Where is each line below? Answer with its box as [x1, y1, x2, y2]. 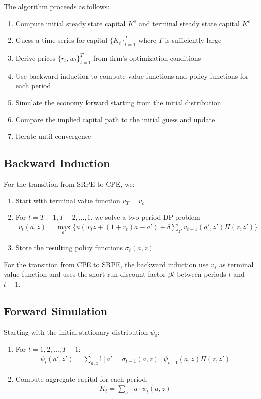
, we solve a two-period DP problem [90, 212, 200, 222]
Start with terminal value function [15, 195, 120, 205]
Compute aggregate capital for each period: [15, 373, 148, 384]
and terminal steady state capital [139, 18, 240, 28]
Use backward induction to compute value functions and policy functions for [15, 70, 249, 81]
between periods [177, 269, 226, 279]
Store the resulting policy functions [15, 242, 123, 252]
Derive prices [15, 52, 56, 63]
